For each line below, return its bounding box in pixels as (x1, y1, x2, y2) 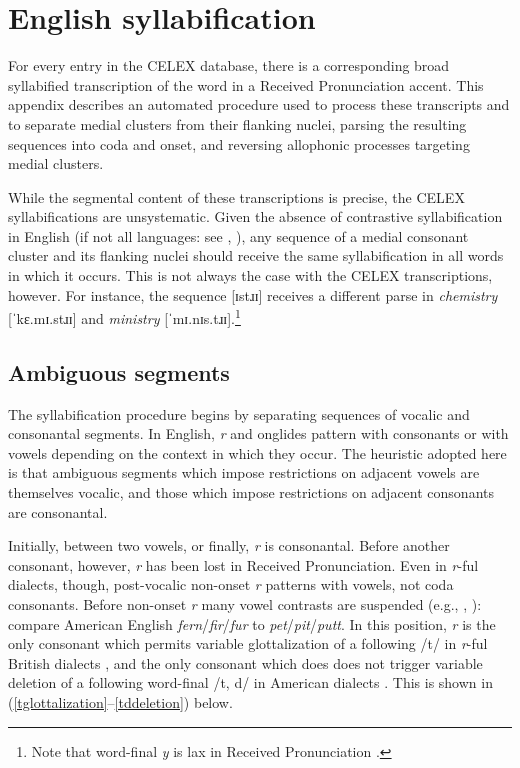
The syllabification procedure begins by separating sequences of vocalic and (8, 403, 470, 424)
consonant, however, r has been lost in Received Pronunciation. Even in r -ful (8, 554, 479, 575)
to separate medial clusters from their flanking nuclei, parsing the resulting (8, 113, 467, 134)
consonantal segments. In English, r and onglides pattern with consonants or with (8, 423, 509, 444)
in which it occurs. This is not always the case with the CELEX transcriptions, (8, 265, 493, 286)
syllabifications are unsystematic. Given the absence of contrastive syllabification (8, 206, 503, 227)
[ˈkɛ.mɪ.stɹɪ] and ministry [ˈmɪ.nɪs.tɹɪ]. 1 (8, 305, 241, 328)
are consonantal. (8, 501, 108, 522)
